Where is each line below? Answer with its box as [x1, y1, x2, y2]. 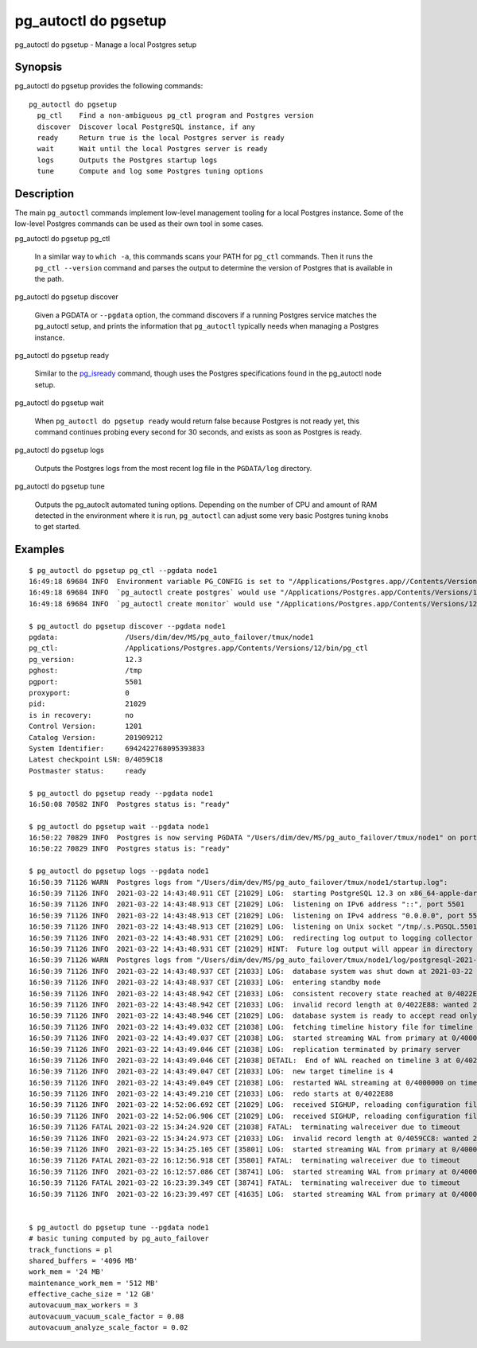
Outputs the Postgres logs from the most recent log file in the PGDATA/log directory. [34, 463, 312, 473]
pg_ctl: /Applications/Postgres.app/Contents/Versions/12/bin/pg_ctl [29, 644, 369, 653]
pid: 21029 [29, 699, 147, 708]
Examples [14, 543, 65, 556]
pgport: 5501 [29, 677, 142, 686]
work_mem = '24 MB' [29, 1268, 105, 1276]
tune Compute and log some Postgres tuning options [37, 167, 264, 176]
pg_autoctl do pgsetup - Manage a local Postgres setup [14, 40, 197, 49]
